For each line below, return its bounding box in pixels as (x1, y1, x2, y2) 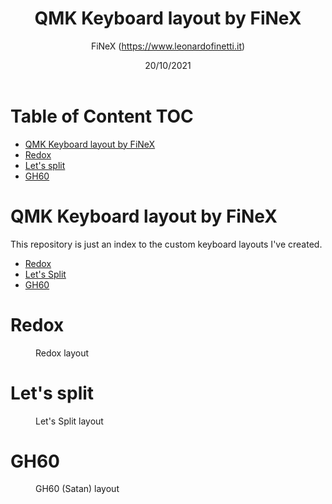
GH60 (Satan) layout (35, 483, 120, 495)
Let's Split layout (35, 415, 104, 427)
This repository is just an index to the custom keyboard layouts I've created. (10, 238, 323, 250)
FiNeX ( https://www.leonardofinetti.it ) (90, 40, 246, 52)
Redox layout (35, 347, 90, 359)
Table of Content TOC (10, 105, 194, 127)
